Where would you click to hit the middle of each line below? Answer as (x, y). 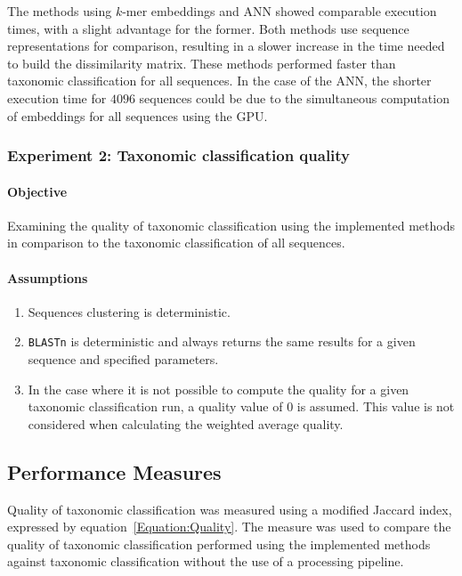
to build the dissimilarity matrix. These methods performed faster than (202, 63)
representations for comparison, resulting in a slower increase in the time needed (226, 46)
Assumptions (48, 277)
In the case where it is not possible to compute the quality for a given (219, 389)
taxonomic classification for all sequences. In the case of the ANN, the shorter (219, 81)
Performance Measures (114, 471)
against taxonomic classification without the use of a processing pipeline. (206, 561)
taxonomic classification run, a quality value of (155, 406)
